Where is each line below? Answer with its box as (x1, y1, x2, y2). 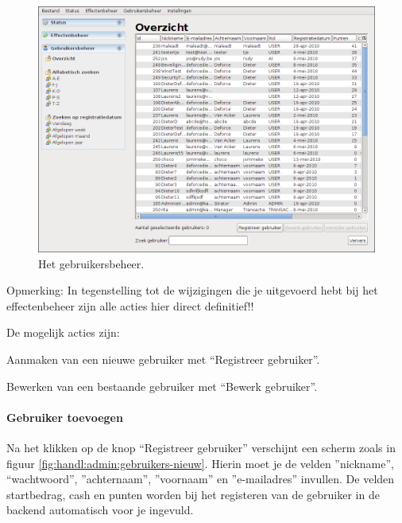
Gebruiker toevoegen (6, 408, 123, 425)
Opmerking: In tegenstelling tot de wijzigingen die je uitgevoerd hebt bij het (6, 282, 378, 299)
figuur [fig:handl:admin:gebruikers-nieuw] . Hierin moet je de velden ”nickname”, (6, 455, 394, 471)
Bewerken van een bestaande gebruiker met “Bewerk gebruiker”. (6, 377, 318, 394)
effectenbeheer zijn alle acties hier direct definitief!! (6, 297, 254, 314)
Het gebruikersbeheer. (38, 255, 145, 271)
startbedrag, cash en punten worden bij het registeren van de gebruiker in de (6, 486, 380, 502)
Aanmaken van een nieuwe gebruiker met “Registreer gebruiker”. (6, 351, 320, 367)
